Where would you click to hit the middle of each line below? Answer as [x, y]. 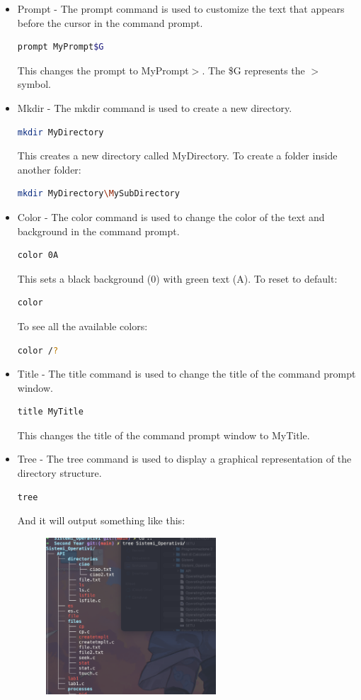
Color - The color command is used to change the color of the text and [171, 216]
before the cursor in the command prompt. [110, 22]
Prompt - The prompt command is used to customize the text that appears [181, 9]
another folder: [49, 169]
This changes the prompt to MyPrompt [103, 70]
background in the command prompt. [98, 231]
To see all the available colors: [82, 326]
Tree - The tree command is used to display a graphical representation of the [184, 459]
